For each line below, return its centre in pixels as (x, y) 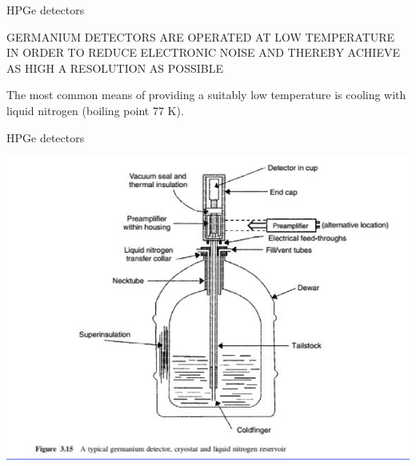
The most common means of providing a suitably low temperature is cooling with (206, 95)
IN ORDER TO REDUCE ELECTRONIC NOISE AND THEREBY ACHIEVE (203, 52)
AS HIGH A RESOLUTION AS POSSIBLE (115, 68)
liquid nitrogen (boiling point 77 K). (95, 110)
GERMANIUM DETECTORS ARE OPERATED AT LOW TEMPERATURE (201, 36)
